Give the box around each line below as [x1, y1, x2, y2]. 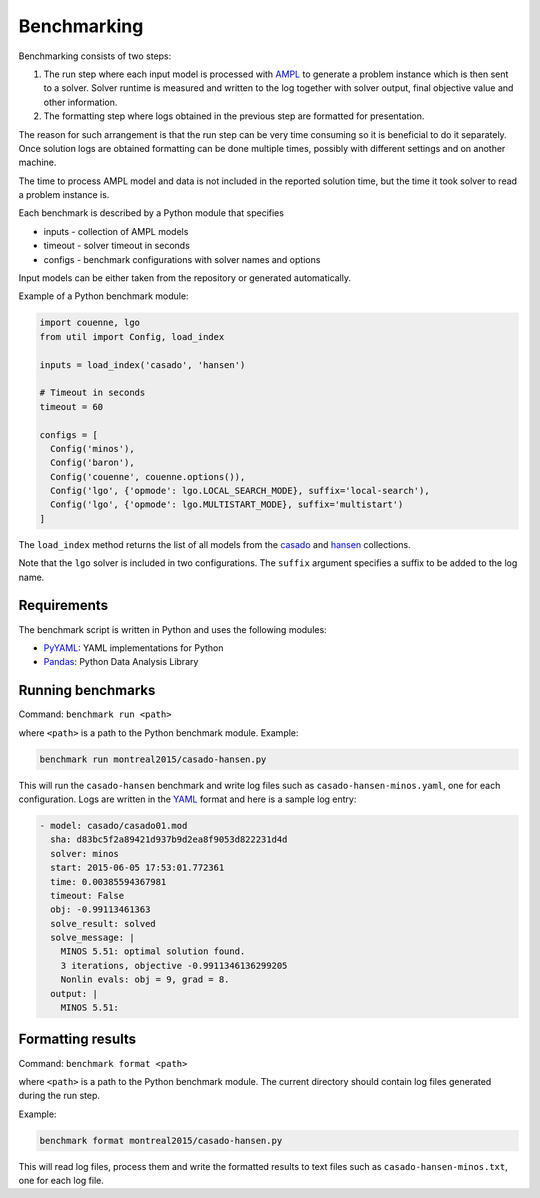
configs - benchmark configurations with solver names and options [43, 253, 321, 265]
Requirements [18, 597, 109, 614]
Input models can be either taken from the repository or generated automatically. [18, 272, 352, 284]
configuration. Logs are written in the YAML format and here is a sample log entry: [18, 793, 357, 805]
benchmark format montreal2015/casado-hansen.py [39, 1135, 283, 1146]
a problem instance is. [18, 189, 110, 201]
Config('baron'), [50, 457, 135, 469]
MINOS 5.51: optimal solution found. [60, 946, 246, 957]
